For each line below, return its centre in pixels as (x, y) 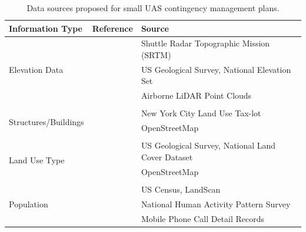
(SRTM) (156, 55)
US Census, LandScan (181, 189)
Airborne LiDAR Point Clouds (196, 95)
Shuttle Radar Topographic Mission (205, 43)
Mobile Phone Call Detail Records (203, 218)
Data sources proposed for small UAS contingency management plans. (153, 8)
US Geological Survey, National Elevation (216, 69)
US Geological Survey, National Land (208, 145)
